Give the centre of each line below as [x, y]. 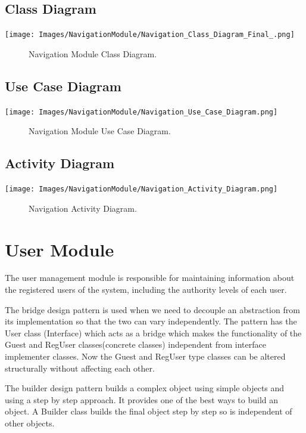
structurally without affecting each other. [80, 368]
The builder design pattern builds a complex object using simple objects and [145, 388]
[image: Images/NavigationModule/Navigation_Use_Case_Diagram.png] [141, 112]
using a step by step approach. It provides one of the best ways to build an [142, 399]
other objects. [30, 423]
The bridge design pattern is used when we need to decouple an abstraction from [152, 309]
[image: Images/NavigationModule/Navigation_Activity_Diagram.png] [141, 189]
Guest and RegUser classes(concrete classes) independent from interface [135, 344]
